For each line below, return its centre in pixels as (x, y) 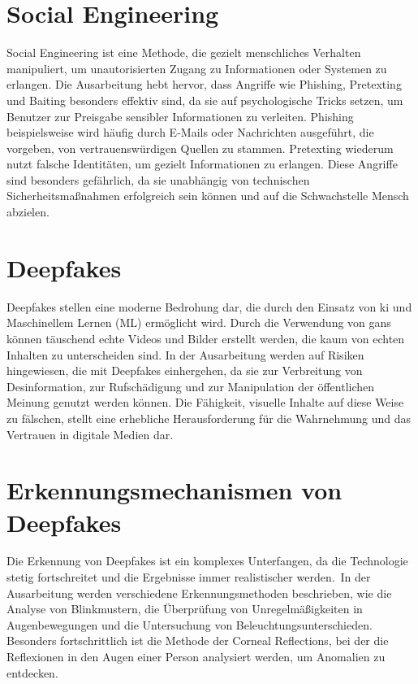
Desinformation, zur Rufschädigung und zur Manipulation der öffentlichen (191, 386)
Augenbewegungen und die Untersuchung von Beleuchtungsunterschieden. (190, 624)
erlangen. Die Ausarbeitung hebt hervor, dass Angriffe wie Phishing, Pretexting (204, 84)
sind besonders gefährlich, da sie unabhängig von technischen (158, 179)
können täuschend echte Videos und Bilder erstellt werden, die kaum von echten (206, 338)
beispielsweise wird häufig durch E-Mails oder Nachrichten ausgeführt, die (190, 132)
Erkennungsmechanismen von (175, 490)
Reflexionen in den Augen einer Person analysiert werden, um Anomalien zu (196, 656)
